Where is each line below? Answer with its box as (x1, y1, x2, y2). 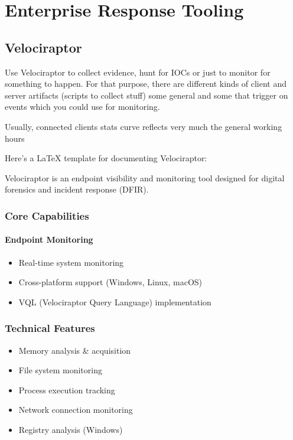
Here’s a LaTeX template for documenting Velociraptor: (5, 152, 207, 164)
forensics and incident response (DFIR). (5, 183, 149, 195)
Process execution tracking (18, 383, 115, 396)
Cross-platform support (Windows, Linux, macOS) (18, 276, 203, 288)
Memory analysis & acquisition (18, 344, 131, 356)
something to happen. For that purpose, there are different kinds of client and (5, 77, 287, 90)
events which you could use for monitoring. (5, 100, 160, 113)
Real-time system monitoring (18, 256, 124, 268)
